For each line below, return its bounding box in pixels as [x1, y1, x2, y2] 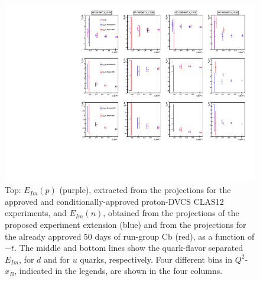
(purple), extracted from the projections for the [59, 184, 231, 196]
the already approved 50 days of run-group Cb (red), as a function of [5, 230, 255, 242]
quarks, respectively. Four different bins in [80, 253, 233, 265]
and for [43, 253, 70, 265]
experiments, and [5, 207, 67, 219]
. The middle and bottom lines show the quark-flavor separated [14, 241, 243, 254]
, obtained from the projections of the [103, 207, 239, 219]
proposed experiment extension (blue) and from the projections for [5, 218, 246, 231]
